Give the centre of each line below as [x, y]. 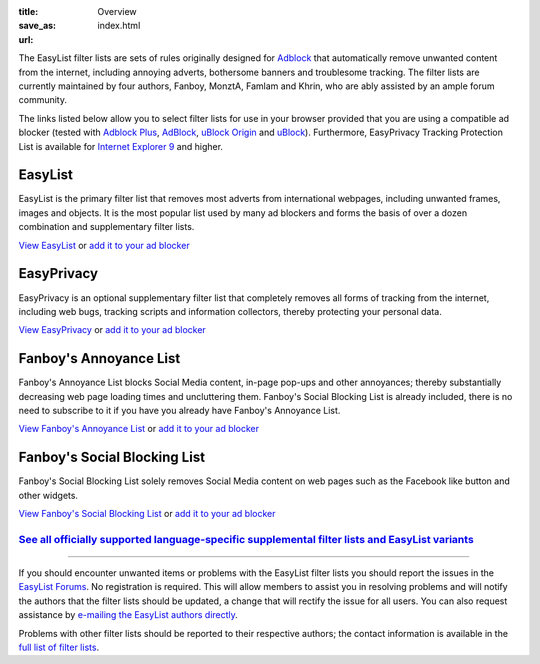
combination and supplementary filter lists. [106, 227]
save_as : [37, 26]
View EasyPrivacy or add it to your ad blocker [112, 330]
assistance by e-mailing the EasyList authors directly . [128, 615]
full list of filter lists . [59, 647]
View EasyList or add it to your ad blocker [104, 245]
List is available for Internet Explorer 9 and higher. [121, 146]
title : [28, 11]
